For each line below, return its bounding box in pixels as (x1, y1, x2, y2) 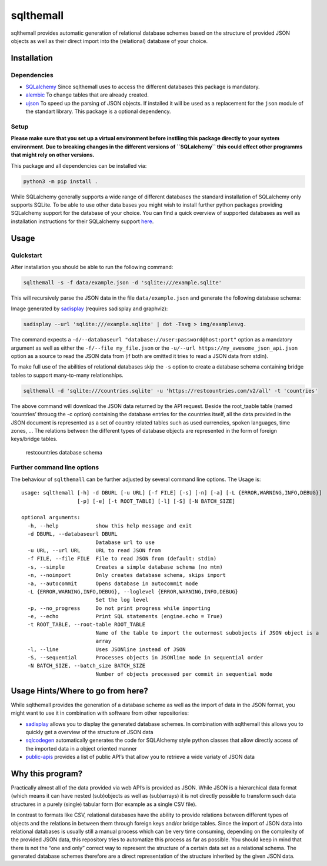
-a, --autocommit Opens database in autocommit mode (27, 580, 198, 587)
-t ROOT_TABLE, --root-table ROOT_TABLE (27, 621, 146, 628)
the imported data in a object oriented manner (25, 745, 138, 752)
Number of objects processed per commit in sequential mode (95, 671, 273, 677)
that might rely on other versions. (11, 151, 95, 158)
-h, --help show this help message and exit (27, 522, 192, 529)
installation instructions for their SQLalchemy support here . (11, 218, 154, 225)
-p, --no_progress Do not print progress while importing (27, 605, 211, 612)
